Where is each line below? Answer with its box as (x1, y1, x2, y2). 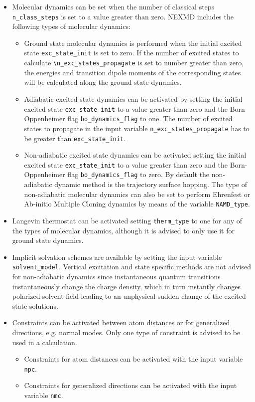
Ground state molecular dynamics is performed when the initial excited (24, 37, 242, 48)
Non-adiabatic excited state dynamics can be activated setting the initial (24, 150, 247, 160)
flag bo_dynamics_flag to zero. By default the (67, 169, 210, 180)
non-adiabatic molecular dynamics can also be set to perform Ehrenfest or (24, 189, 251, 199)
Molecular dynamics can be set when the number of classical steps (12, 1, 215, 11)
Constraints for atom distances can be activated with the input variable (24, 354, 243, 364)
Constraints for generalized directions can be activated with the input (24, 380, 237, 391)
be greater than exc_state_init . (24, 133, 126, 143)
